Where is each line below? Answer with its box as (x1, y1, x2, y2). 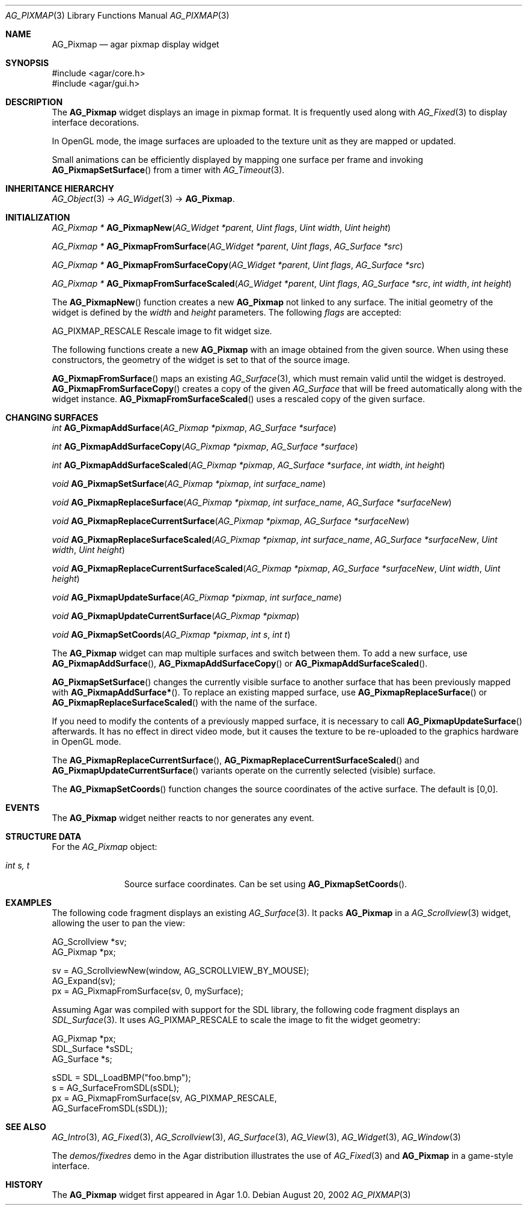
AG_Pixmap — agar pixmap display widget (52, 39, 219, 49)
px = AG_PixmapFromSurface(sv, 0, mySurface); (52, 986, 243, 996)
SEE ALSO (5, 1122, 46, 1132)
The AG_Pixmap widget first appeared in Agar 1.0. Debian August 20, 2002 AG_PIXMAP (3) (52, 1190, 411, 1200)
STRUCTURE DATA (5, 831, 82, 842)
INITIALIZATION (5, 212, 70, 222)
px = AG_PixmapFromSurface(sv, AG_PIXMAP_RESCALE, (52, 1093, 277, 1103)
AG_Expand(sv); (52, 976, 116, 986)
